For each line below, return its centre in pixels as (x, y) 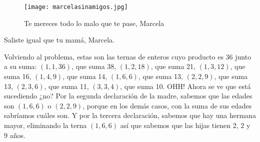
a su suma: (20, 66)
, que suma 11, (66, 86)
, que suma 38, (94, 66)
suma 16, (18, 76)
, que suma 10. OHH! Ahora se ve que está (185, 86)
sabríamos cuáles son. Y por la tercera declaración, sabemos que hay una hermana (130, 115)
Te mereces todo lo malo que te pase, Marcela (94, 23)
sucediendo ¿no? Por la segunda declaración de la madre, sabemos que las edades (128, 96)
